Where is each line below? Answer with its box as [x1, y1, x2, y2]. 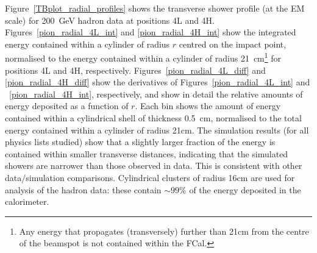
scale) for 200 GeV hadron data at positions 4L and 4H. [5, 13, 215, 26]
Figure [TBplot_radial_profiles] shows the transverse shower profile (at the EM [5, 2, 305, 14]
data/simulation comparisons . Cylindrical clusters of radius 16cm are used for [5, 171, 295, 184]
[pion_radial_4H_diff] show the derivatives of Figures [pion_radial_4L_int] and [5, 76, 310, 88]
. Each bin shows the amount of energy [135, 99, 281, 112]
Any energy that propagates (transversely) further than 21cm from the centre [19, 224, 309, 237]
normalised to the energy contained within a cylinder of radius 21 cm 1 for [5, 50, 282, 65]
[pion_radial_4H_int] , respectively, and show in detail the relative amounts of [9, 87, 303, 100]
